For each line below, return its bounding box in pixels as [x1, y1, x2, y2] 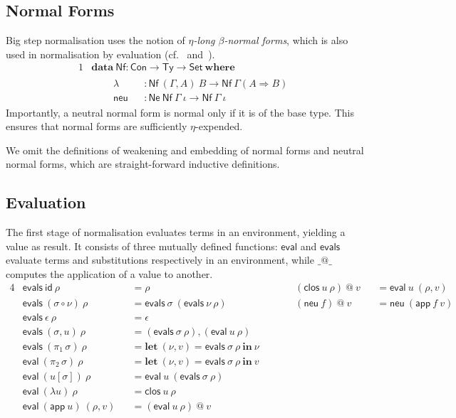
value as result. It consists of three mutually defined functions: [6, 238, 278, 253]
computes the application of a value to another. [6, 266, 213, 281]
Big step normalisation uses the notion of [6, 33, 185, 48]
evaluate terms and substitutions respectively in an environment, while [6, 252, 314, 267]
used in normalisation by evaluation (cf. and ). [6, 46, 215, 61]
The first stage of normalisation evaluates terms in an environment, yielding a [6, 225, 346, 240]
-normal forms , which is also [224, 33, 348, 48]
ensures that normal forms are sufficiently [6, 119, 187, 134]
